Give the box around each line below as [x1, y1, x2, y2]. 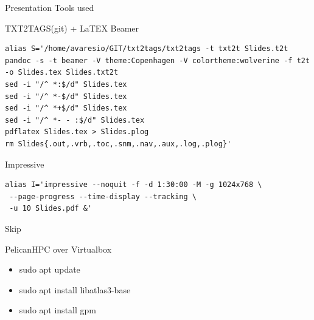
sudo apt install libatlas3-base [19, 283, 131, 296]
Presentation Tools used [5, 1, 94, 13]
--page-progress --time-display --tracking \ [9, 192, 197, 201]
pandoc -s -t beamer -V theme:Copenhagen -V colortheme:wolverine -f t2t [5, 56, 310, 65]
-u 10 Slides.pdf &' [9, 204, 92, 213]
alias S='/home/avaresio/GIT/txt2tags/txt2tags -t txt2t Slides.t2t [5, 44, 288, 53]
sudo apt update [19, 263, 80, 276]
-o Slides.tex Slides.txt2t [5, 68, 119, 77]
